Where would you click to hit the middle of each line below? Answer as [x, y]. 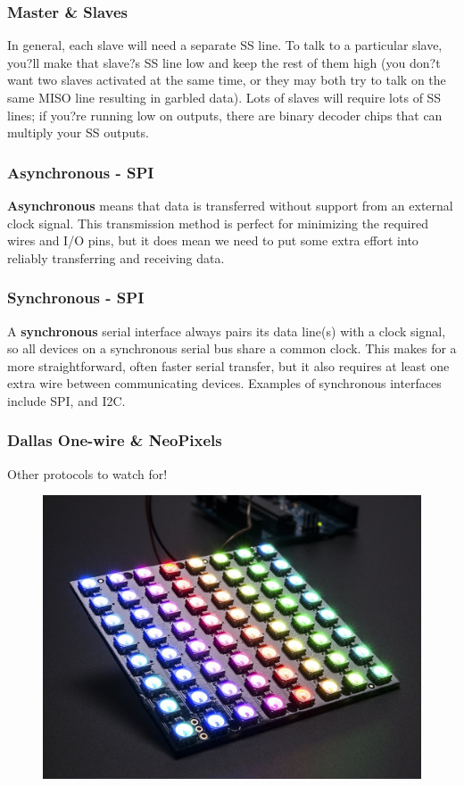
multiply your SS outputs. [78, 132]
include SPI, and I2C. [66, 400]
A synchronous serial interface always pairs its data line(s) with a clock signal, [227, 331]
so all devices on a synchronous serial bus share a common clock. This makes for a [232, 348]
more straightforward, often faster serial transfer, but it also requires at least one [228, 365]
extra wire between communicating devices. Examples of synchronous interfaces [224, 383]
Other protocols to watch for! [87, 473]
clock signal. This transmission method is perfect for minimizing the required [218, 223]
